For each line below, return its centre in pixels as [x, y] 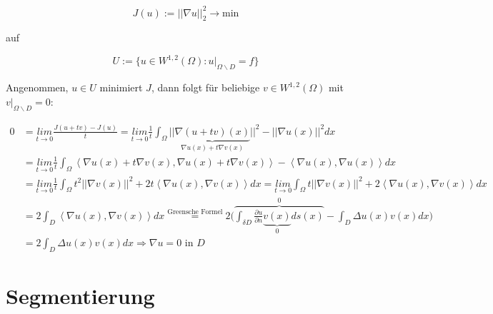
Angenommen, [37, 87]
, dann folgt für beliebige [205, 87]
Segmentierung [80, 296]
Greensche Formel [195, 212]
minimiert [121, 87]
